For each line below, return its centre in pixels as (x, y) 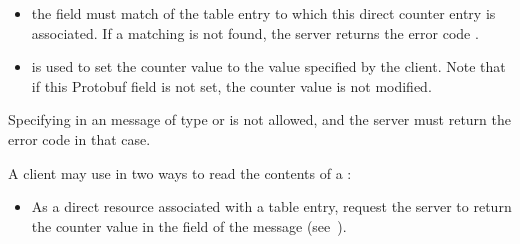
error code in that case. (79, 138)
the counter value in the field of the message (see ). (189, 225)
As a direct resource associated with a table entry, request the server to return (271, 206)
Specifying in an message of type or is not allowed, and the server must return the (260, 119)
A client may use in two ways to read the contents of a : (180, 172)
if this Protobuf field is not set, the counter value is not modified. (231, 85)
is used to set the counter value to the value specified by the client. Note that (268, 66)
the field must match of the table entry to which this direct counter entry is (263, 13)
